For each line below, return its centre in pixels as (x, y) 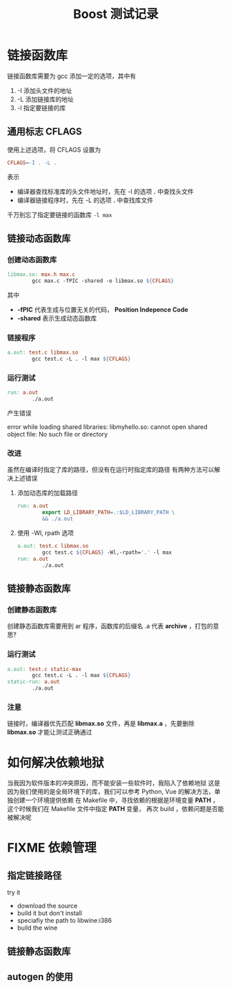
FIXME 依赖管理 (52, 848)
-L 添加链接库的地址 (46, 99)
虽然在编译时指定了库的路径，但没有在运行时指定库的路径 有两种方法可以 (111, 470)
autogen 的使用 (40, 977)
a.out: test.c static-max (44, 669)
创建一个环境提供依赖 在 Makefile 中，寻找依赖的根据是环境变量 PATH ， (116, 800)
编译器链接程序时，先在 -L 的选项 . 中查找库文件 (85, 200)
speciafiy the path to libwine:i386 (64, 921)
